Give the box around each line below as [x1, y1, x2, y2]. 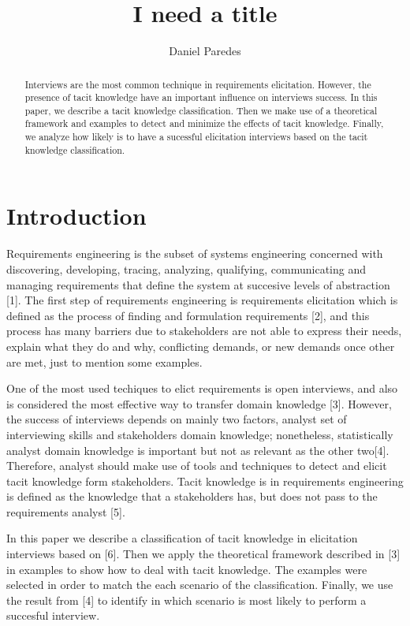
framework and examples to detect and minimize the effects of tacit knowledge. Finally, [24, 117, 384, 130]
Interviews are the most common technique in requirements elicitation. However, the [24, 77, 371, 91]
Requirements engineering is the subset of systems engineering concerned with [6, 245, 383, 262]
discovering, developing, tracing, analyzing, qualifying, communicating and [6, 260, 367, 277]
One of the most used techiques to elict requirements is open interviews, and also [6, 380, 398, 397]
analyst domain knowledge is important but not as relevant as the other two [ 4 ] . [6, 442, 389, 458]
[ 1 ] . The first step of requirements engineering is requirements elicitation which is [6, 292, 398, 308]
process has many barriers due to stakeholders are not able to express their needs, [6, 322, 402, 339]
